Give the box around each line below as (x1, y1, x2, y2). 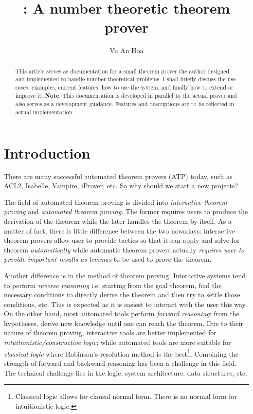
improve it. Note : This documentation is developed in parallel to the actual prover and (15, 91, 237, 100)
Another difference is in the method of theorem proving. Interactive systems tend (4, 270, 246, 280)
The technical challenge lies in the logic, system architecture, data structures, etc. (4, 367, 247, 378)
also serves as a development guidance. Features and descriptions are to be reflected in (15, 100, 235, 108)
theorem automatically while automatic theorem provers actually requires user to (4, 244, 245, 254)
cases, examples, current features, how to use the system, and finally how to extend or (15, 83, 234, 91)
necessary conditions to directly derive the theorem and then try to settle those (4, 289, 240, 300)
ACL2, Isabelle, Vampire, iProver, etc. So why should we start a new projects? (4, 180, 238, 191)
